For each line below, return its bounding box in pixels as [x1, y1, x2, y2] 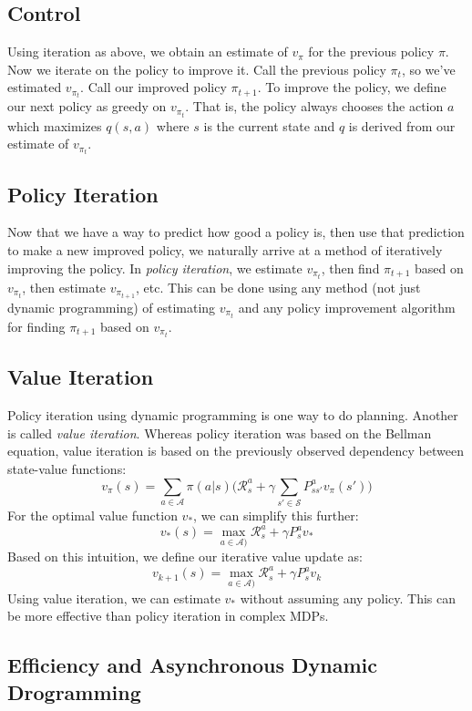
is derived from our [348, 116, 456, 135]
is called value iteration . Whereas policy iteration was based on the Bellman [7, 423, 432, 442]
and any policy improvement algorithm [238, 297, 456, 316]
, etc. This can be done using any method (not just [136, 277, 421, 296]
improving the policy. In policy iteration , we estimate [7, 258, 303, 277]
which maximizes [7, 116, 102, 135]
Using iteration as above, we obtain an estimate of [7, 42, 288, 61]
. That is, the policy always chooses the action [185, 97, 444, 116]
